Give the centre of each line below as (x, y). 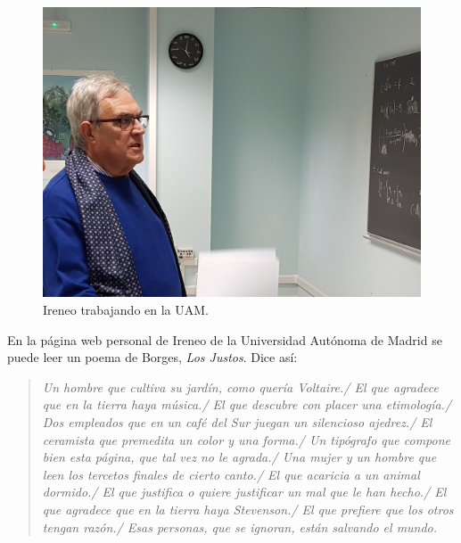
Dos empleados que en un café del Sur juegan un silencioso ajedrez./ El (237, 422)
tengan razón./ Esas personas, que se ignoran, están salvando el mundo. (240, 527)
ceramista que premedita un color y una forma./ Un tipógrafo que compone (246, 439)
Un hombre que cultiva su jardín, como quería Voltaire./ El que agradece (240, 387)
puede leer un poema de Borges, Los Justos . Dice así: (152, 357)
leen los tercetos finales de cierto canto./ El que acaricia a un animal (231, 474)
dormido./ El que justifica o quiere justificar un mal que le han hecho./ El (244, 492)
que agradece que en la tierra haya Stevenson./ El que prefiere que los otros (248, 509)
